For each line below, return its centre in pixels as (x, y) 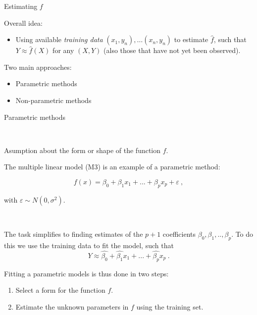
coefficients (179, 234)
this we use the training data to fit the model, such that (89, 245)
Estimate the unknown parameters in (72, 306)
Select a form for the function (60, 290)
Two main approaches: (38, 67)
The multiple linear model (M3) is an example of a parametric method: (112, 167)
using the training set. (170, 306)
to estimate (191, 39)
